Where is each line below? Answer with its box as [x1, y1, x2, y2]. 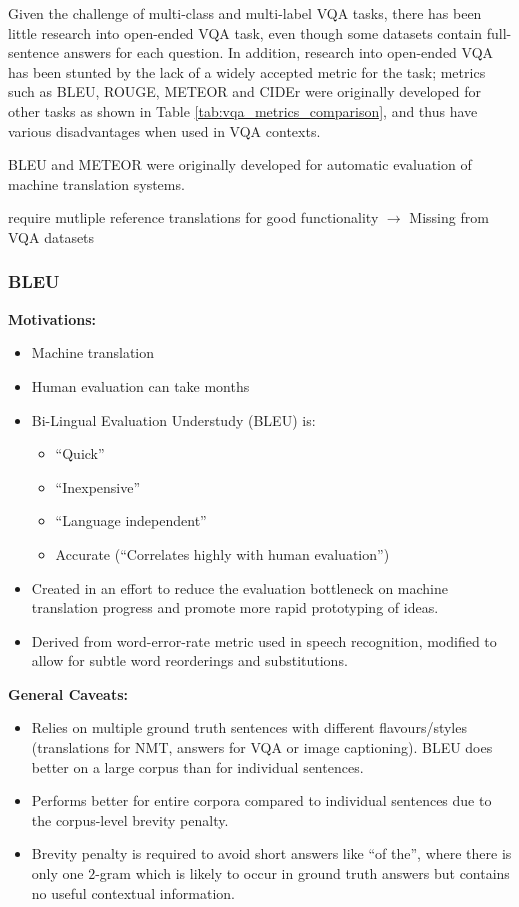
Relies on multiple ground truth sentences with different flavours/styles [31, 717, 467, 738]
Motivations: [8, 308, 97, 329]
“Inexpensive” [55, 476, 141, 497]
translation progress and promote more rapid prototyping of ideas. [31, 597, 439, 618]
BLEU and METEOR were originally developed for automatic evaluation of [8, 154, 472, 175]
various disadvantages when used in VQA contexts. [8, 120, 321, 141]
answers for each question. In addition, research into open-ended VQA [63, 42, 494, 63]
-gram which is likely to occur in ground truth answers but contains [95, 863, 510, 884]
